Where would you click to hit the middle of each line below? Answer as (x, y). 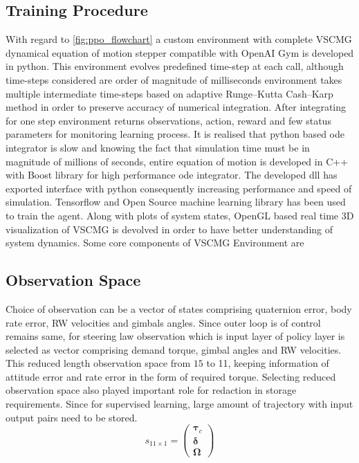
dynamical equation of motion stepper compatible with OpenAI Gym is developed (180, 52)
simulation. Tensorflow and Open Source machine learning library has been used (176, 202)
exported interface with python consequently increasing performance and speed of (179, 188)
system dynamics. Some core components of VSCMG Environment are (155, 243)
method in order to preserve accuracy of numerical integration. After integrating (176, 107)
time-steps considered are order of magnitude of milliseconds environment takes (174, 79)
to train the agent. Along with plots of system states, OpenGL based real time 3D (180, 215)
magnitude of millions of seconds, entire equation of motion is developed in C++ (177, 161)
